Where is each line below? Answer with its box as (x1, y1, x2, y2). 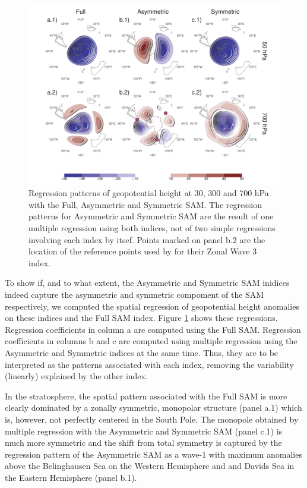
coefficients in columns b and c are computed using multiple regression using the (5, 335, 297, 347)
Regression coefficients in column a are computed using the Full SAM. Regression (5, 323, 301, 335)
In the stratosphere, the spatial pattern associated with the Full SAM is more (5, 389, 287, 402)
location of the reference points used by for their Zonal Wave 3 (29, 245, 257, 257)
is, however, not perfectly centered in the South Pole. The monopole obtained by (5, 413, 299, 425)
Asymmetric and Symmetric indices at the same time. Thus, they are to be (5, 346, 278, 358)
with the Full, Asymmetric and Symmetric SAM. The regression (29, 198, 262, 210)
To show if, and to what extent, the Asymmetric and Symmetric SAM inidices (5, 276, 290, 289)
